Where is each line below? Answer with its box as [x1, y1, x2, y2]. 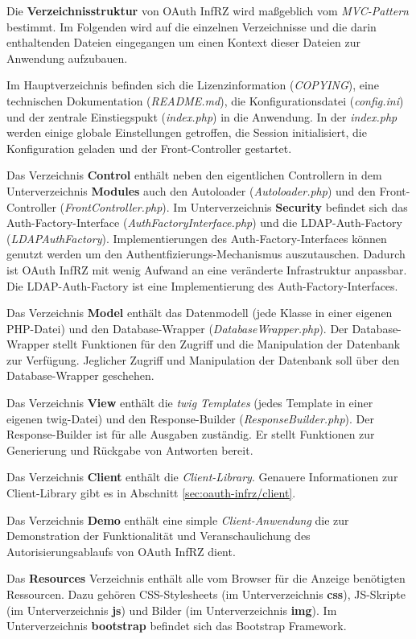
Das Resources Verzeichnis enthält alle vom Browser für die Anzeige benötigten [6, 570, 406, 587]
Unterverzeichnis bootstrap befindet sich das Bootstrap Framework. [6, 617, 347, 634]
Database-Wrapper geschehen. [6, 367, 154, 384]
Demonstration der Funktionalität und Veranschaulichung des [6, 527, 311, 544]
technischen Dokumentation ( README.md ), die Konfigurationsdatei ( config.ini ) [6, 92, 404, 109]
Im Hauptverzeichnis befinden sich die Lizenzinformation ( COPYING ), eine [6, 76, 379, 93]
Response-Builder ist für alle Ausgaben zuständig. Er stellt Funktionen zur [6, 426, 375, 443]
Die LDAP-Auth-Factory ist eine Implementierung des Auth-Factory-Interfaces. [6, 277, 398, 294]
